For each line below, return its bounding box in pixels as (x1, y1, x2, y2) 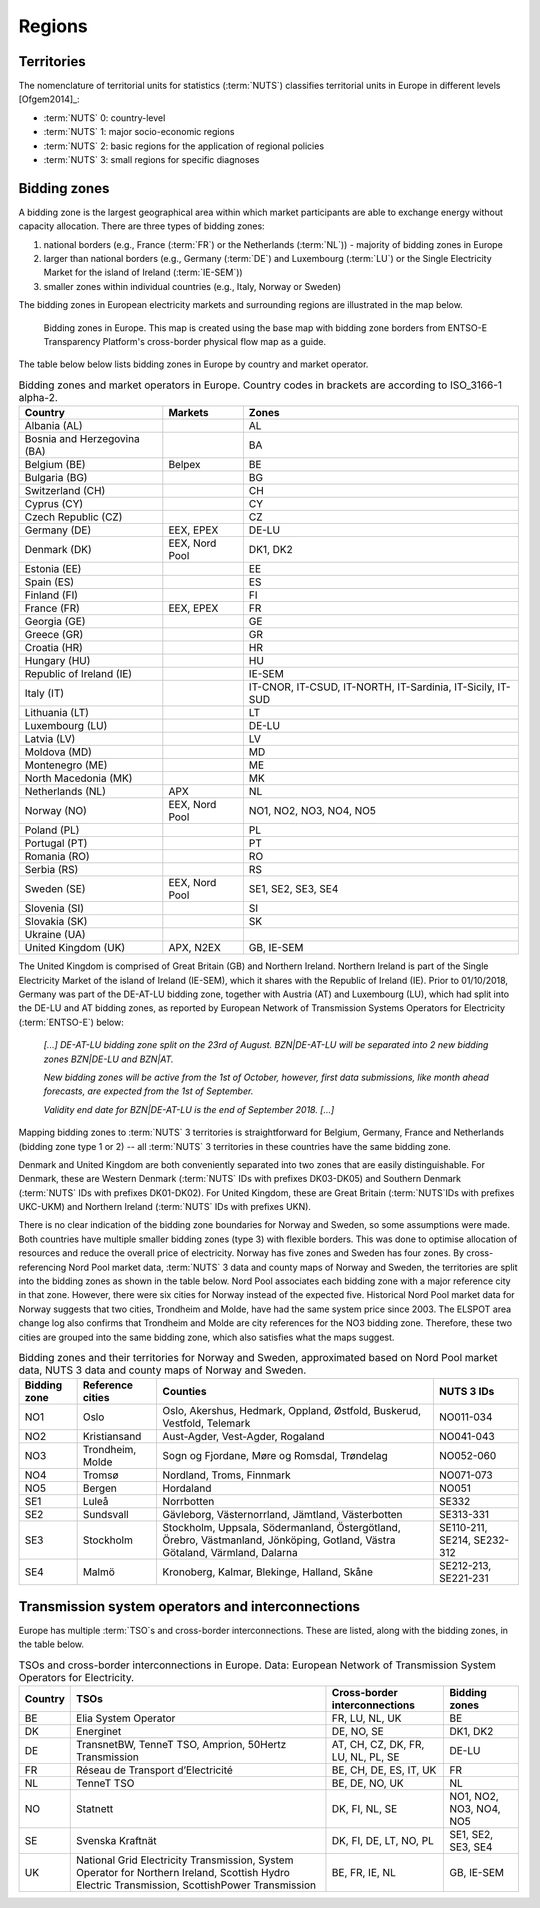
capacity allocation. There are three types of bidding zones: (18, 220, 265, 232)
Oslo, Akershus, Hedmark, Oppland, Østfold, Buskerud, (162, 1404, 422, 1418)
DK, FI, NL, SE (331, 1802, 398, 1816)
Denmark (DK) (24, 543, 92, 557)
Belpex (168, 458, 201, 472)
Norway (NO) (24, 804, 87, 818)
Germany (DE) (24, 523, 92, 537)
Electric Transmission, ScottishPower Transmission (76, 1878, 317, 1892)
